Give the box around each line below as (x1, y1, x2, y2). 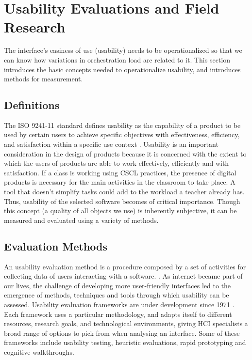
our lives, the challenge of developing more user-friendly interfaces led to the (4, 280, 231, 290)
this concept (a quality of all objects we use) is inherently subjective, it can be (4, 205, 237, 216)
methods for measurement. (4, 74, 83, 84)
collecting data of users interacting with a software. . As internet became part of (4, 271, 243, 281)
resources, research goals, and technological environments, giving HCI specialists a (4, 318, 248, 329)
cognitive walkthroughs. (4, 346, 74, 357)
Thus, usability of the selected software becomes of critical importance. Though (4, 196, 240, 206)
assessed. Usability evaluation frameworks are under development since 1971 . (4, 299, 235, 309)
